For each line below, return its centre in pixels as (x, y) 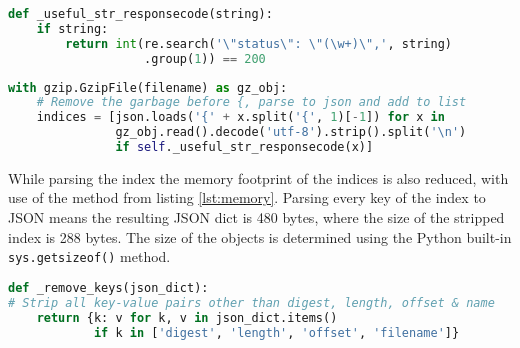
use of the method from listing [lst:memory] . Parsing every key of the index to (247, 197)
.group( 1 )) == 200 (205, 58)
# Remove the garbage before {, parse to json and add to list (251, 102)
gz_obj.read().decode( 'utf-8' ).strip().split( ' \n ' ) (291, 132)
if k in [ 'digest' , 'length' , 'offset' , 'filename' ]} (276, 332)
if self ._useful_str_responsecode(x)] (244, 147)
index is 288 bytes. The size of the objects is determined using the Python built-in (260, 236)
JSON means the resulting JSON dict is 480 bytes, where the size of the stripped (256, 217)
